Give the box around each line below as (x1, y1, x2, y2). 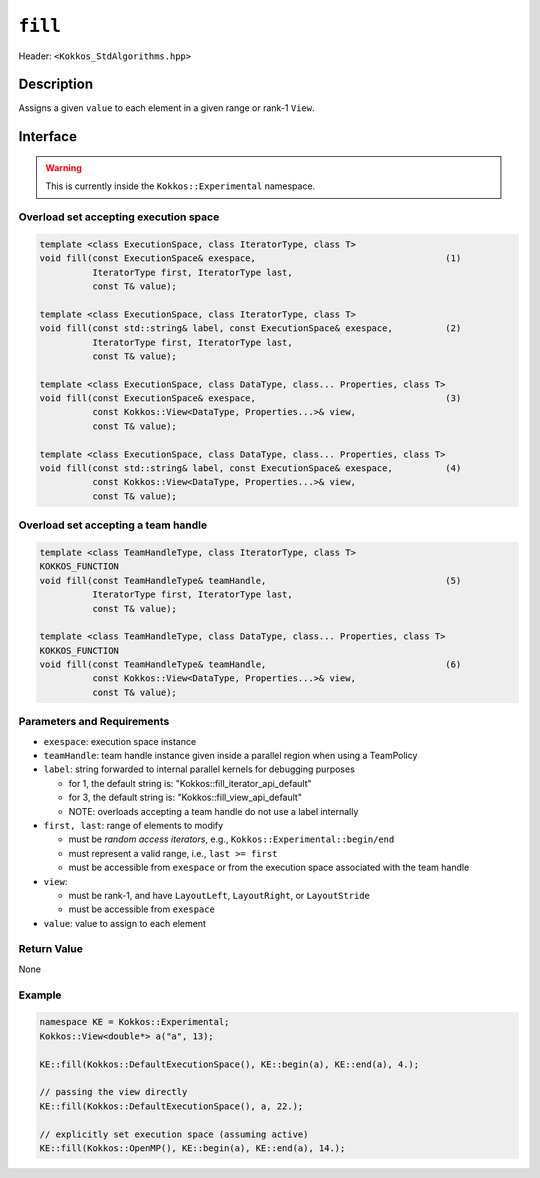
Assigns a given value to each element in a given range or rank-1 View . (18, 102, 315, 114)
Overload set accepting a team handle (18, 518, 208, 532)
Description (18, 76, 94, 93)
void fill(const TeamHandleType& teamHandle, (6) (39, 659, 462, 670)
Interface (18, 128, 77, 145)
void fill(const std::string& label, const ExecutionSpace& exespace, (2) (39, 323, 462, 334)
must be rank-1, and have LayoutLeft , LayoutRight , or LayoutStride (68, 889, 370, 901)
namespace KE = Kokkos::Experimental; (39, 1016, 230, 1028)
